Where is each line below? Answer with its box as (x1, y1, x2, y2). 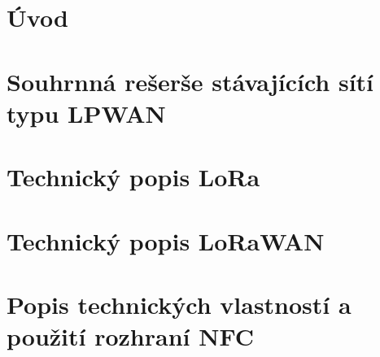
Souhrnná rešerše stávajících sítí (7, 64, 374, 98)
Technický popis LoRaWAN (7, 224, 325, 257)
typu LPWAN (7, 96, 166, 129)
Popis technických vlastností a (7, 287, 352, 320)
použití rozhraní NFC (7, 320, 255, 353)
